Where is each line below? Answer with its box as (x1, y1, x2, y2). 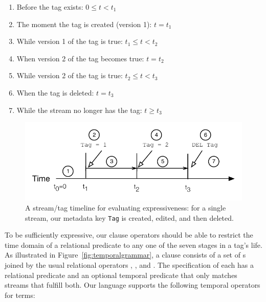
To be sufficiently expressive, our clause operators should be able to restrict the (5, 229, 253, 240)
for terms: (5, 289, 35, 300)
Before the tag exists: (16, 2, 83, 12)
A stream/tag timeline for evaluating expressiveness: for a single (25, 202, 226, 213)
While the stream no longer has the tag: (16, 104, 142, 115)
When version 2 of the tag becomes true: (16, 53, 144, 63)
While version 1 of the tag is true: (16, 36, 123, 47)
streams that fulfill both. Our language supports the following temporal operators (5, 280, 260, 290)
